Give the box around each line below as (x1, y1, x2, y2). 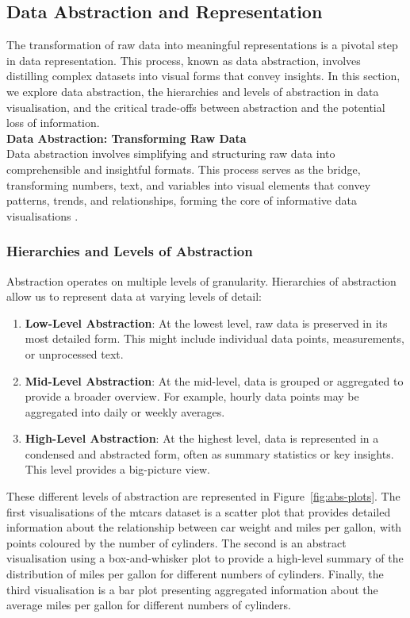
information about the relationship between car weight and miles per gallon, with (6, 519, 402, 535)
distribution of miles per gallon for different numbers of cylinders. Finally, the (6, 566, 384, 582)
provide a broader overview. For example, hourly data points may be (25, 388, 359, 405)
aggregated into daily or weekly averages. (25, 403, 225, 420)
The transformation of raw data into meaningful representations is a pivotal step (6, 36, 398, 53)
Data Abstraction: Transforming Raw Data (6, 129, 247, 146)
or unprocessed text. (25, 345, 124, 362)
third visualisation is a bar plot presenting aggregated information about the (6, 581, 378, 597)
